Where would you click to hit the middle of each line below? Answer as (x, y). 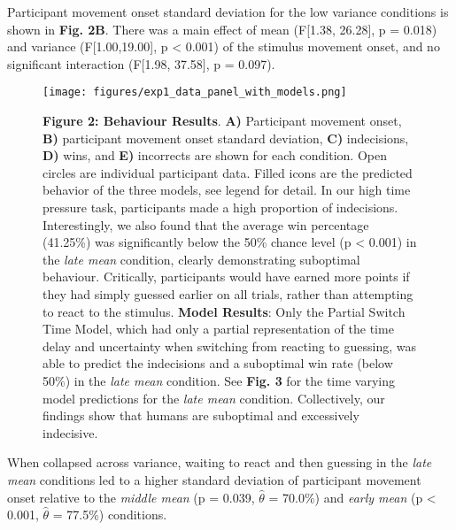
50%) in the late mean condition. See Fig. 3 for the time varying (219, 380)
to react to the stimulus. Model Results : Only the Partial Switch (224, 311)
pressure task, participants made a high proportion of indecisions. (220, 207)
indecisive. (70, 432)
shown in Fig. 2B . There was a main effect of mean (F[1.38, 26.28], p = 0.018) (222, 29)
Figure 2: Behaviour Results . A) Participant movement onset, (222, 121)
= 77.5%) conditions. (110, 515)
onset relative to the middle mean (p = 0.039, (131, 497)
